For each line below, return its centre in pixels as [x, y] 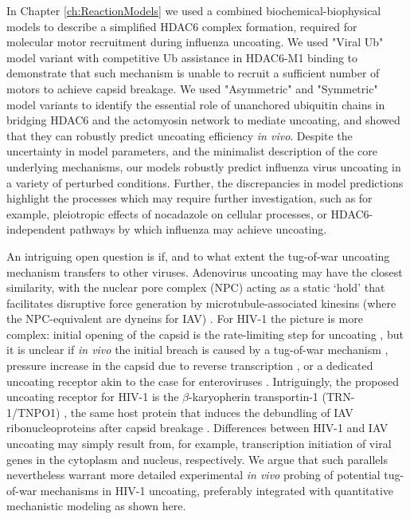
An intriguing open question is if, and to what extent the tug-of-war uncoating [198, 256]
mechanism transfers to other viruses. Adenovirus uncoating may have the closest [205, 271]
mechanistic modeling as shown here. [96, 506]
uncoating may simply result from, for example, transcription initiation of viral [199, 444]
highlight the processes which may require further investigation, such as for [189, 198]
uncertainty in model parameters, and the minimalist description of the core [192, 151]
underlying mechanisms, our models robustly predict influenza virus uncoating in [204, 166]
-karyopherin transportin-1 [254, 397]
